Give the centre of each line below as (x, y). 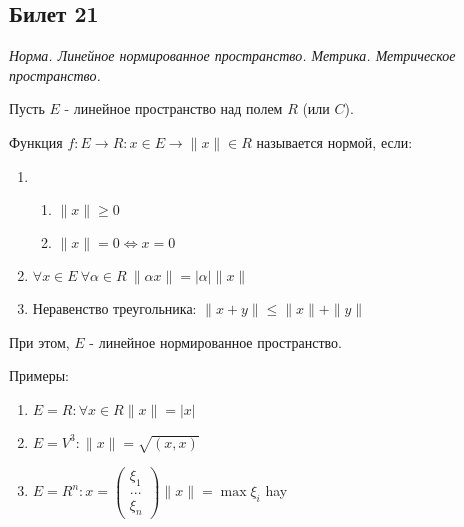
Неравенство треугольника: (114, 308)
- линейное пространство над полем (173, 108)
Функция (36, 141)
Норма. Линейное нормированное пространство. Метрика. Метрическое (232, 55)
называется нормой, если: (334, 141)
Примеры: (39, 375)
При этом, (39, 341)
